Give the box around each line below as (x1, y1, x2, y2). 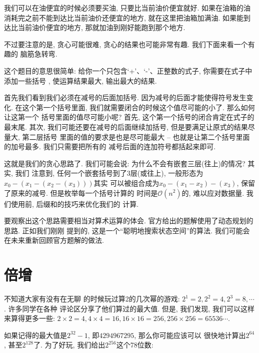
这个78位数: (116, 339, 153, 350)
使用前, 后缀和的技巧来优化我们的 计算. (10, 198, 139, 209)
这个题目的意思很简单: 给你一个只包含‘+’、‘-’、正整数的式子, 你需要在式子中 (4, 65, 252, 76)
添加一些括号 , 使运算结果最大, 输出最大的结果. (4, 75, 157, 86)
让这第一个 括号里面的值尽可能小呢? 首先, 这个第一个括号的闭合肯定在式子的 (4, 112, 254, 122)
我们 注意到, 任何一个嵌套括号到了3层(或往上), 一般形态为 (15, 168, 203, 178)
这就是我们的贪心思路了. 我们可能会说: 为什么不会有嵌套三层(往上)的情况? (4, 158, 245, 168)
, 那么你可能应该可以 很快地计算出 (134, 329, 246, 340)
